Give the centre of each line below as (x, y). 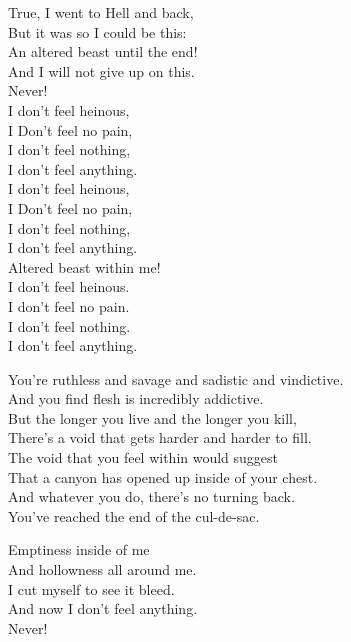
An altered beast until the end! (103, 51)
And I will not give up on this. (101, 70)
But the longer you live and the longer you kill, (152, 417)
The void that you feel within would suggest (143, 457)
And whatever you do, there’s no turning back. (151, 496)
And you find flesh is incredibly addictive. (136, 398)
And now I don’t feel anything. (103, 608)
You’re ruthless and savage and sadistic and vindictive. (176, 378)
